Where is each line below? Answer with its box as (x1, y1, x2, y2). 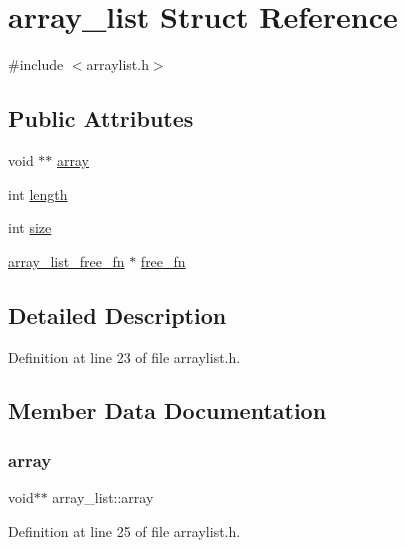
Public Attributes (8, 103, 194, 134)
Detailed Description (8, 299, 227, 330)
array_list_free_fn (8, 250, 125, 271)
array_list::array (52, 487, 154, 508)
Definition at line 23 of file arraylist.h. (8, 346, 241, 367)
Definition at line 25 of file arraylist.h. (8, 520, 241, 541)
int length (8, 183, 68, 204)
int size (8, 217, 52, 238)
